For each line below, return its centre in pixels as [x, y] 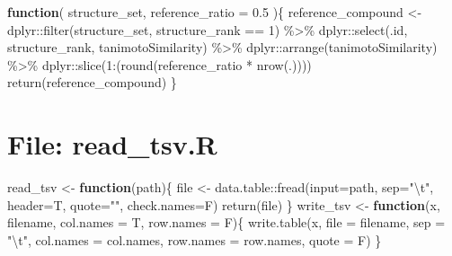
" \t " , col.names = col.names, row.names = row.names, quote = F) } [195, 239]
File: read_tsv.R [112, 144]
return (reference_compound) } [92, 82]
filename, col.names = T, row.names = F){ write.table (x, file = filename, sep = [226, 222]
